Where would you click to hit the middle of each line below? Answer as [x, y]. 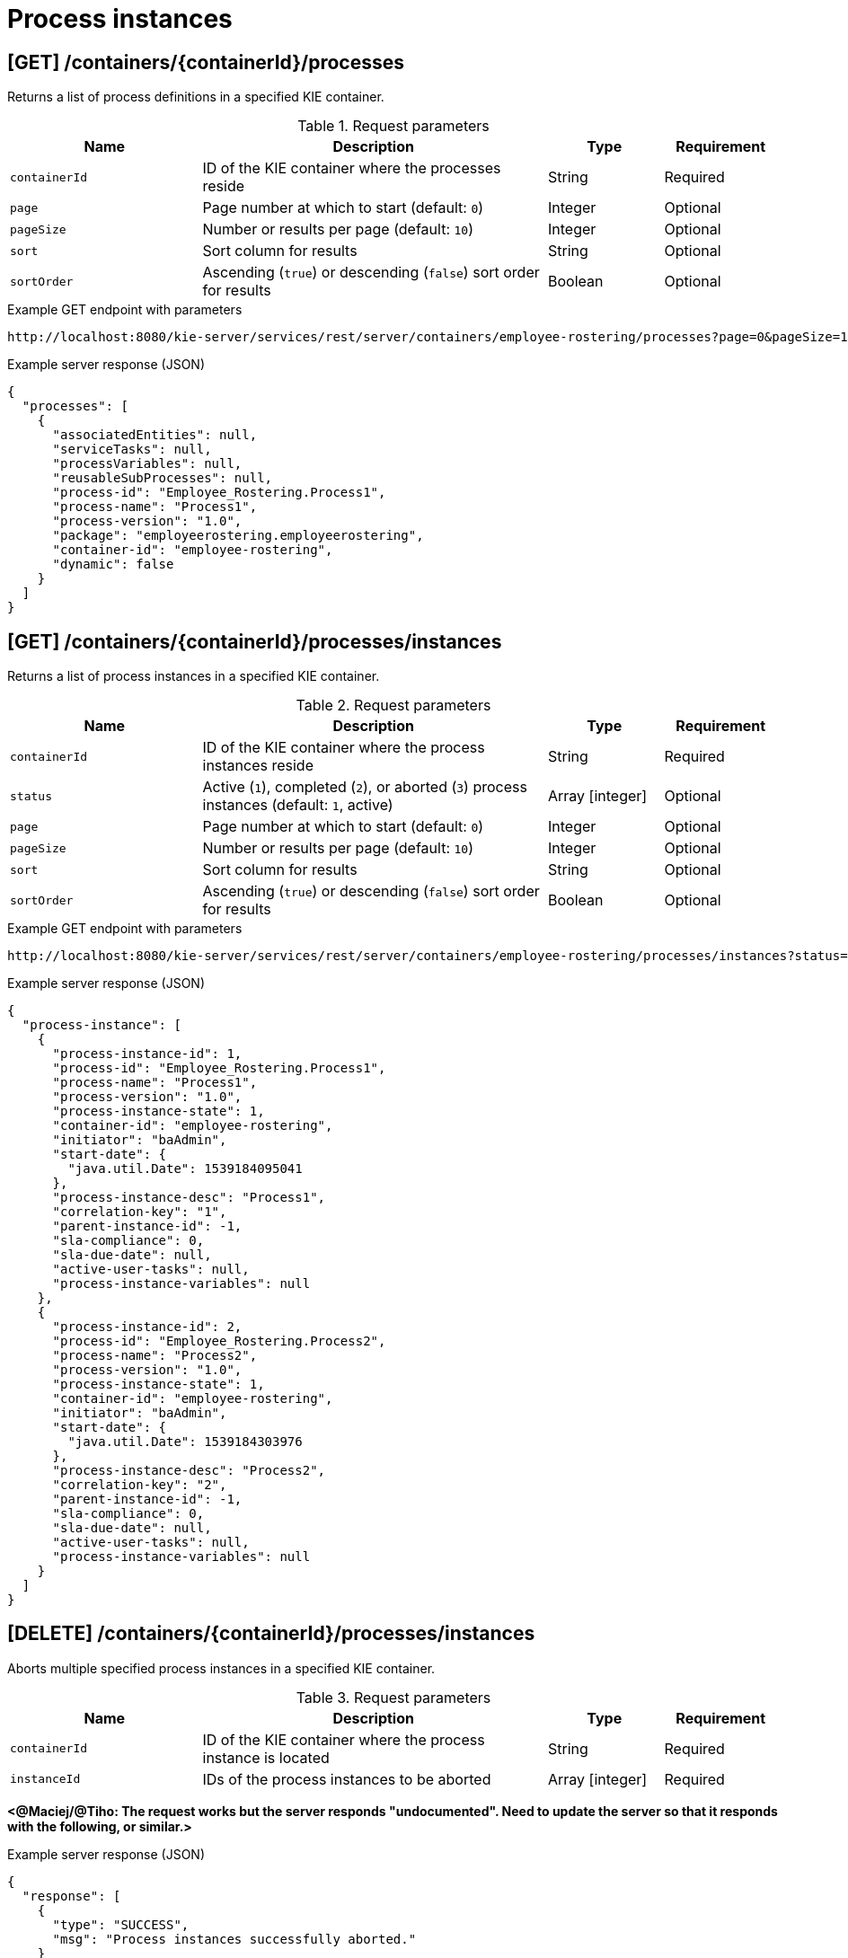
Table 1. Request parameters [393, 126]
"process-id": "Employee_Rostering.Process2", [219, 1341]
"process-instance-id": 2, [147, 1327]
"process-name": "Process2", [155, 1356]
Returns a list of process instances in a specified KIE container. [194, 676]
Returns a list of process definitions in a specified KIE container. [196, 97]
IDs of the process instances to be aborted [347, 1779]
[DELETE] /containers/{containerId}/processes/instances [271, 1634]
